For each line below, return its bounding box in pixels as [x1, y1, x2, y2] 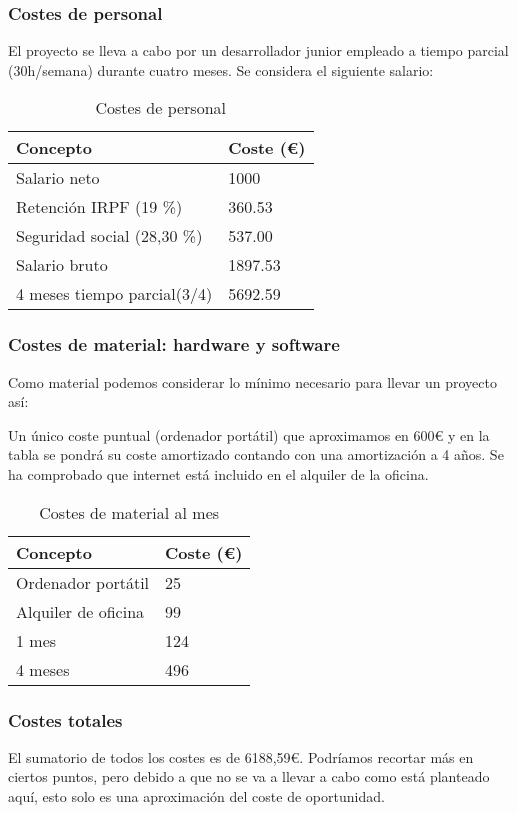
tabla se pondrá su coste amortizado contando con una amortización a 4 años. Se [8, 444, 504, 465]
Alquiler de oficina [16, 599, 145, 623]
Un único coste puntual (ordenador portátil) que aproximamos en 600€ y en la [8, 424, 490, 445]
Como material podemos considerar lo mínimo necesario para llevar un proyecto [8, 371, 497, 392]
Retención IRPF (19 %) [16, 195, 183, 219]
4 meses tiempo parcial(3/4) [16, 282, 213, 306]
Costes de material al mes [39, 500, 220, 524]
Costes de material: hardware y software [8, 332, 340, 357]
